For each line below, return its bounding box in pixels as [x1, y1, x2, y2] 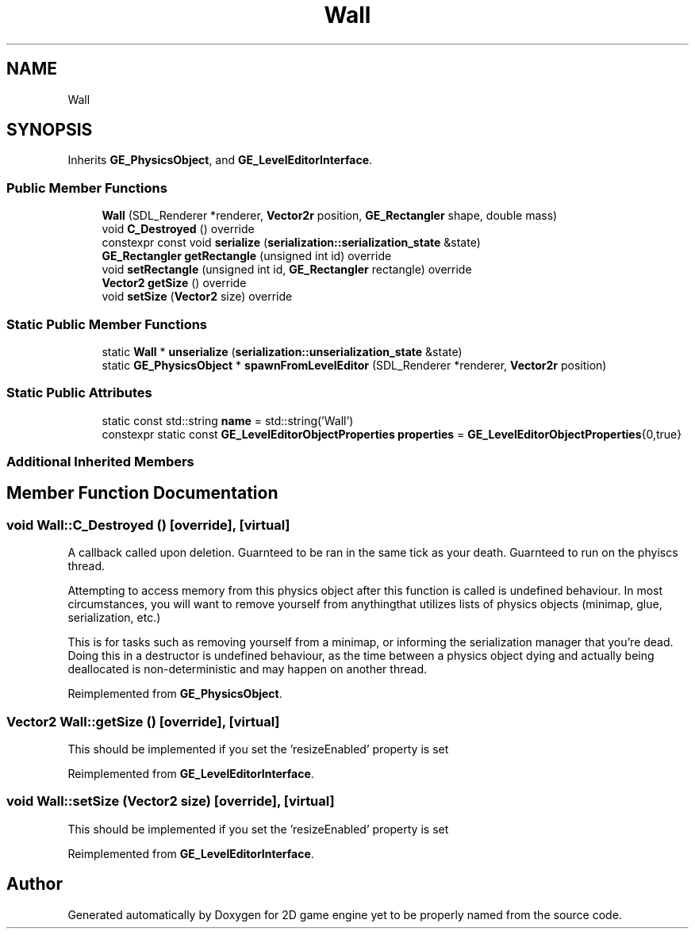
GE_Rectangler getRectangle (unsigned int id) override [102, 249, 392, 263]
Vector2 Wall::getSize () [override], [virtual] [6, 713, 280, 730]
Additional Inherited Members [6, 454, 194, 470]
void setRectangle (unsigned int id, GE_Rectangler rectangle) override [102, 262, 472, 277]
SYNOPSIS [6, 120, 93, 140]
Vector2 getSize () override [102, 276, 247, 290]
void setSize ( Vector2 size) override [102, 289, 293, 304]
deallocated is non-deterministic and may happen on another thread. [67, 662, 427, 676]
